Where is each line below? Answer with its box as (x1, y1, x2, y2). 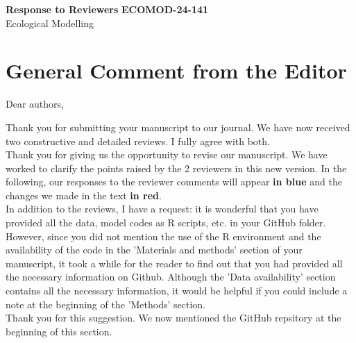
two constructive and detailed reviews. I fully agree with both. (6, 133, 270, 148)
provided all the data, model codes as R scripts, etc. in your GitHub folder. (6, 215, 326, 230)
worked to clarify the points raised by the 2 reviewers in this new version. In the (6, 160, 347, 175)
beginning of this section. (6, 324, 112, 338)
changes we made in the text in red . (6, 187, 162, 202)
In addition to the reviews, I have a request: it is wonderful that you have (6, 201, 319, 216)
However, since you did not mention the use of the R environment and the (6, 228, 321, 243)
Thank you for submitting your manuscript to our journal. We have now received (6, 119, 350, 134)
